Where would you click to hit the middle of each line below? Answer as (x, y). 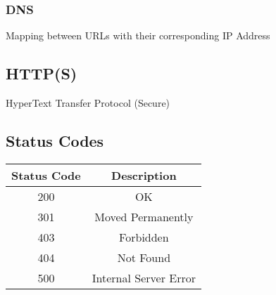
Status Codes (55, 140)
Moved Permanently (144, 216)
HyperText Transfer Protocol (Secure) (88, 103)
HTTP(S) (42, 73)
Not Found (144, 257)
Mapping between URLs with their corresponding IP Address (138, 35)
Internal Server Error (144, 277)
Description (144, 175)
